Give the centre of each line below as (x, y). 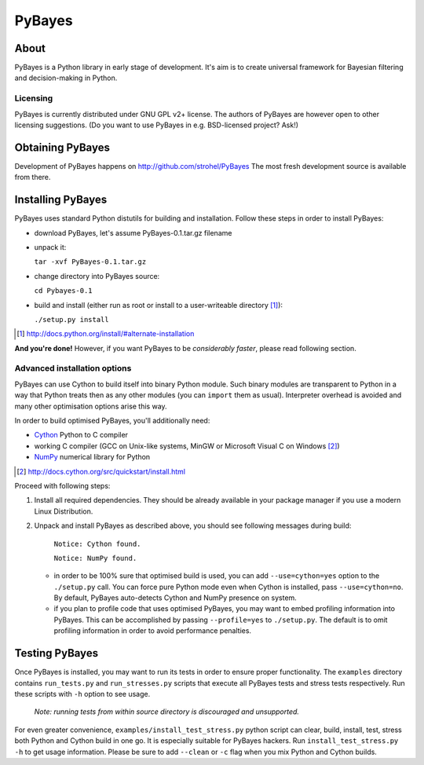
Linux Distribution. (64, 511)
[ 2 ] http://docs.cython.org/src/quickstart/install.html (101, 471)
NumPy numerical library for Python (92, 457)
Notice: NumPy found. (95, 558)
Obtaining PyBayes (62, 147)
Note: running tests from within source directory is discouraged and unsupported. (167, 712)
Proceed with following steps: (62, 485)
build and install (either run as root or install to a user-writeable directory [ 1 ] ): (158, 305)
